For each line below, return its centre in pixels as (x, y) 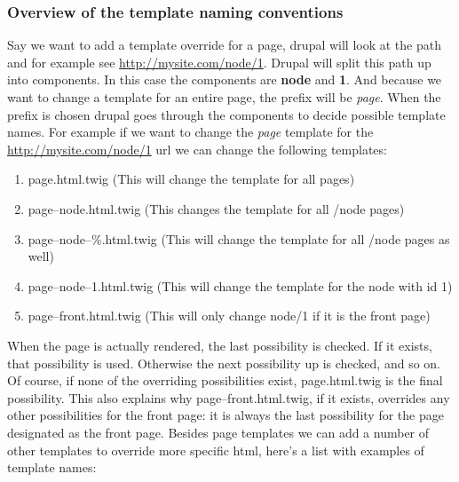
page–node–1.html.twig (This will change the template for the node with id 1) (240, 285)
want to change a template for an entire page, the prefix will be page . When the (224, 97)
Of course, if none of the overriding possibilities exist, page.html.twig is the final (225, 380)
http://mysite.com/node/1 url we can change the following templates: (197, 149)
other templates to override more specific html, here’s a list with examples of (216, 450)
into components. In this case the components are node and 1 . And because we (225, 79)
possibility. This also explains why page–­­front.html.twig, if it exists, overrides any (229, 397)
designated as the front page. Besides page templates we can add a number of (218, 432)
